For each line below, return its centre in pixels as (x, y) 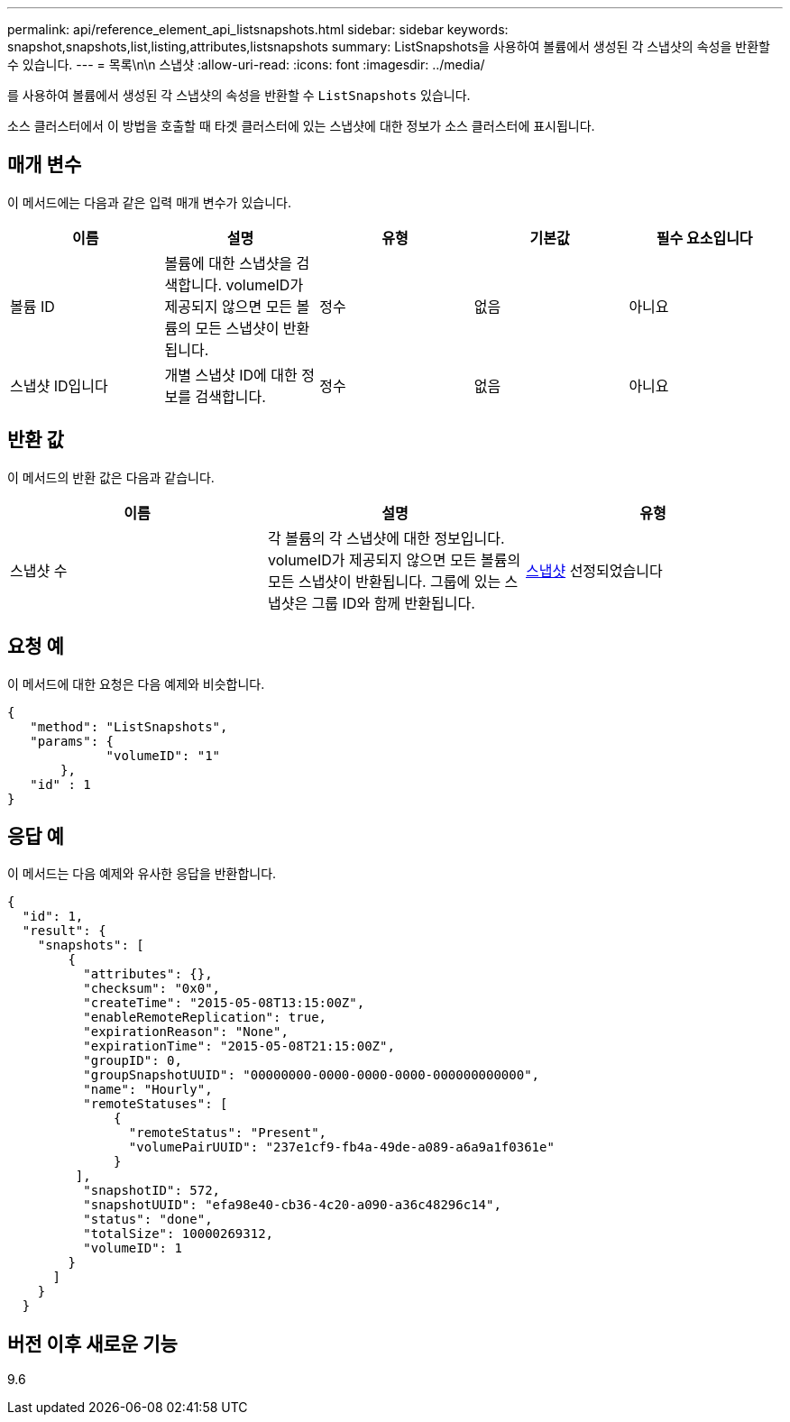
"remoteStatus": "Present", (228, 1133)
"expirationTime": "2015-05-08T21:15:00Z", (239, 1046)
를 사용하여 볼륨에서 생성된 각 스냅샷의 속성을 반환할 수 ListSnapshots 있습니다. (239, 95)
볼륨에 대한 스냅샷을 (229, 263)
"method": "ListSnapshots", (129, 726)
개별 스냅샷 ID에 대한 (231, 375)
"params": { (72, 741)
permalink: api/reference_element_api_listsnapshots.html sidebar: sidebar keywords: (258, 29)
